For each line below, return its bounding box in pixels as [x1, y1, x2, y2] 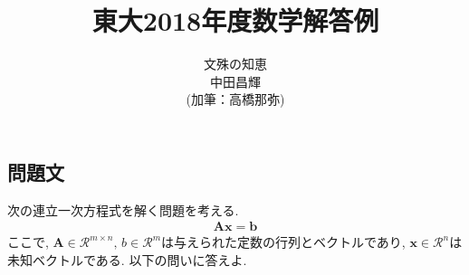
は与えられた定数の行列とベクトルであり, [161, 232, 406, 251]
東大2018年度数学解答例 [91, 2, 379, 39]
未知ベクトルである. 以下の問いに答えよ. [7, 250, 247, 269]
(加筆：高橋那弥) [186, 90, 285, 109]
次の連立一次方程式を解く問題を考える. [7, 200, 239, 219]
